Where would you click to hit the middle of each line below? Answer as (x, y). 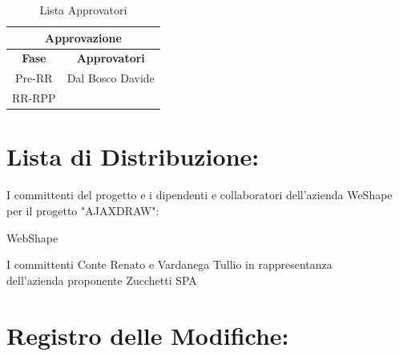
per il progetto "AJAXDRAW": (83, 210)
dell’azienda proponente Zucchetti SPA (102, 280)
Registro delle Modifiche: (148, 335)
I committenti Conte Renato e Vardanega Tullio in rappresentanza (169, 264)
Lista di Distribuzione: (133, 156)
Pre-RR (34, 78)
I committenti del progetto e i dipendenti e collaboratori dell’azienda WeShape (199, 195)
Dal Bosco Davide (111, 78)
